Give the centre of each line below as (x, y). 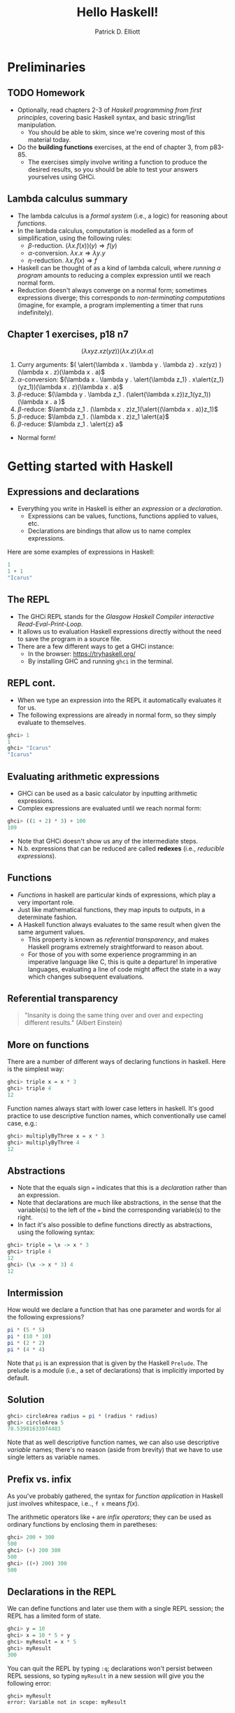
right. (25, 1217)
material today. (49, 139)
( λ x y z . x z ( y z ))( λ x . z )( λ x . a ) (117, 351)
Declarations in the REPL (62, 1592)
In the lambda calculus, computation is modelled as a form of (105, 230)
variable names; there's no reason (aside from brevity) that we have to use (115, 1450)
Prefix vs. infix (40, 1479)
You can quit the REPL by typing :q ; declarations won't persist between (110, 1668)
